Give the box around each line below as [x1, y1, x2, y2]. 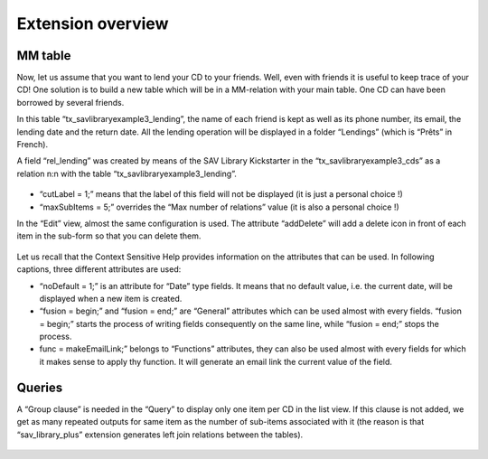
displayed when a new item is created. [39, 293, 183, 304]
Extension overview [16, 14, 169, 33]
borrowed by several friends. [16, 97, 125, 108]
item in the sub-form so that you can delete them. [16, 230, 202, 241]
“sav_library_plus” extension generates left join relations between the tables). [16, 429, 304, 440]
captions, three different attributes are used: [16, 264, 182, 275]
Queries [16, 379, 63, 395]
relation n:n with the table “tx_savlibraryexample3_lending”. [16, 168, 237, 179]
